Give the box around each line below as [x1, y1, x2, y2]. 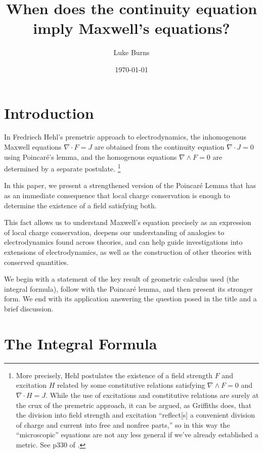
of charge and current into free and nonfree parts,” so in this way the [16, 419, 230, 430]
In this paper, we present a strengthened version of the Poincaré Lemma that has [4, 180, 256, 191]
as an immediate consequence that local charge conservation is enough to [4, 190, 230, 201]
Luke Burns [113, 47, 150, 58]
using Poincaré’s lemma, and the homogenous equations [4, 151, 177, 162]
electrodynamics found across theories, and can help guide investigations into [4, 237, 243, 247]
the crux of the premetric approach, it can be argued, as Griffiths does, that [16, 399, 252, 410]
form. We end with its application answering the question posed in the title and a [4, 293, 257, 304]
